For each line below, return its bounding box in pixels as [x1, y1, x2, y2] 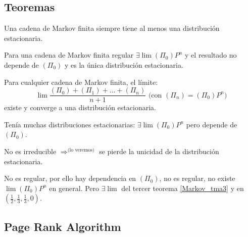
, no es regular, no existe [159, 173, 235, 183]
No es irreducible [4, 146, 57, 157]
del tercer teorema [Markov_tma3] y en [121, 182, 244, 193]
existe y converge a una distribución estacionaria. [4, 102, 156, 113]
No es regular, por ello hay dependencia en [4, 173, 136, 183]
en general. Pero [49, 182, 99, 193]
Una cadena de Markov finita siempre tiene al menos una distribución [4, 23, 220, 33]
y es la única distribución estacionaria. [64, 59, 183, 70]
